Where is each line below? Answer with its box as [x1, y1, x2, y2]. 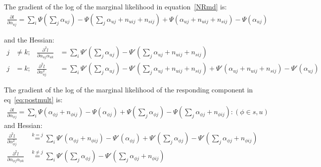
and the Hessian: [4, 34, 54, 44]
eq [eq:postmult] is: [4, 94, 63, 104]
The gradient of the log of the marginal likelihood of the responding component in [4, 84, 253, 95]
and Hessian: [4, 120, 43, 130]
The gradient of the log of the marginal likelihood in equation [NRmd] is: [4, 1, 227, 11]
